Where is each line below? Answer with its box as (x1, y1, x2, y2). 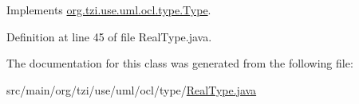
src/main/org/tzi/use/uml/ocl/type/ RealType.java (6, 81, 257, 98)
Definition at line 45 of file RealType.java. (6, 28, 212, 44)
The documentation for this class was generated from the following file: (6, 55, 353, 71)
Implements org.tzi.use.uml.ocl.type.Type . (6, 2, 211, 17)
